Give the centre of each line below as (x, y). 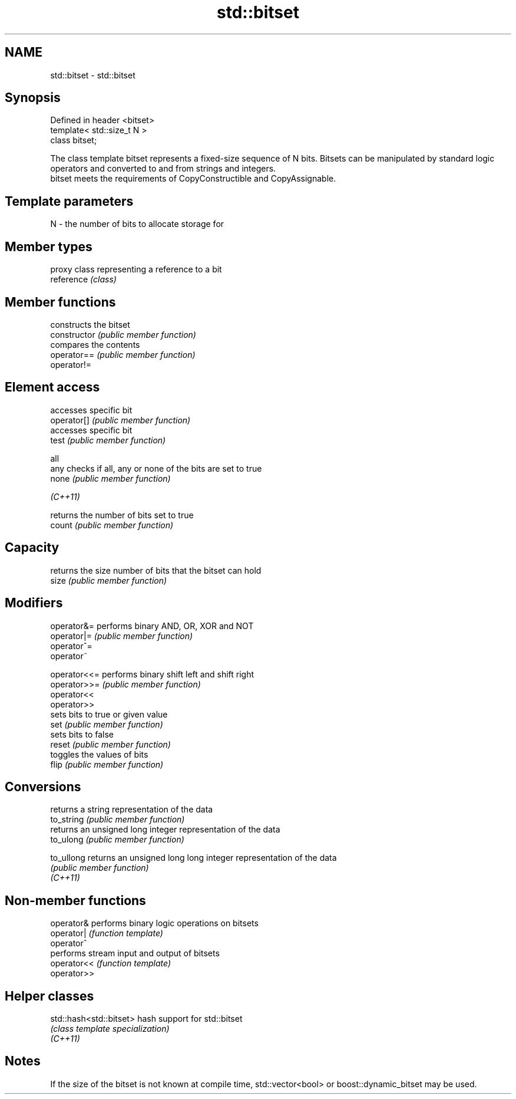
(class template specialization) (110, 1029)
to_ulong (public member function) (117, 840)
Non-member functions (75, 900)
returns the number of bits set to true (122, 515)
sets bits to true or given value (109, 714)
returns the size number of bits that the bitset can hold (156, 570)
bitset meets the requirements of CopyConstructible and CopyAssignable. (193, 179)
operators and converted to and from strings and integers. (163, 169)
